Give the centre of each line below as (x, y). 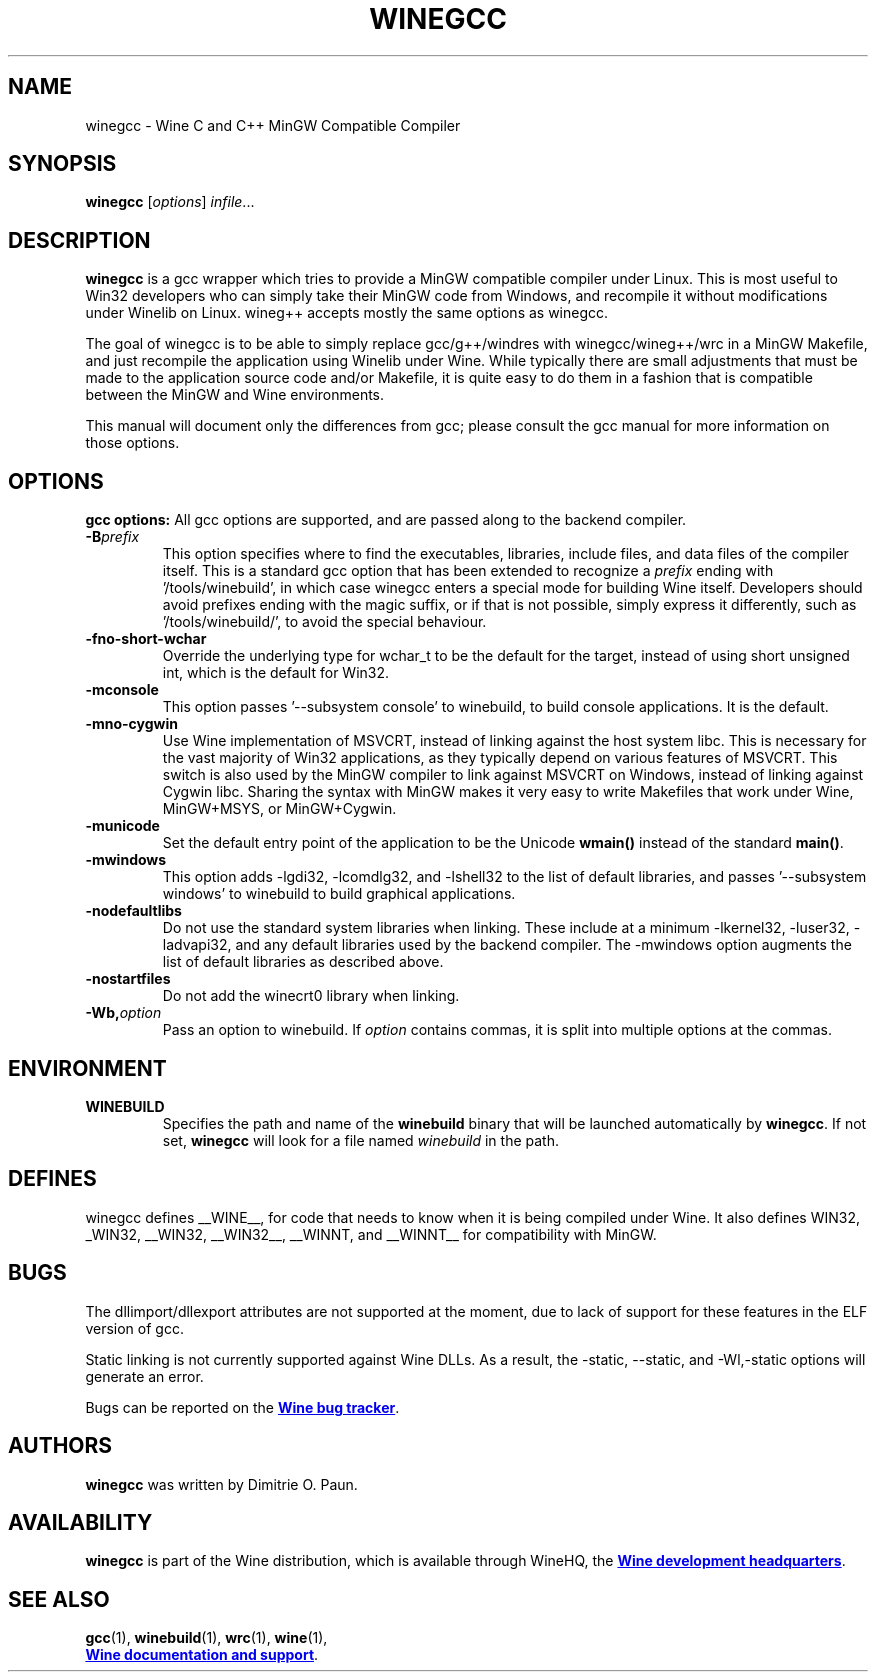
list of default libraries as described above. (303, 962)
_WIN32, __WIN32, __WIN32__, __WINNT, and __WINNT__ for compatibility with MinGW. (371, 1234)
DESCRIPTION (79, 240)
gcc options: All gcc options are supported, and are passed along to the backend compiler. (386, 520)
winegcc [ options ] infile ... (170, 202)
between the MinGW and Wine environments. (235, 395)
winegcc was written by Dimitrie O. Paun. (221, 1484)
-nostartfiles (128, 979)
